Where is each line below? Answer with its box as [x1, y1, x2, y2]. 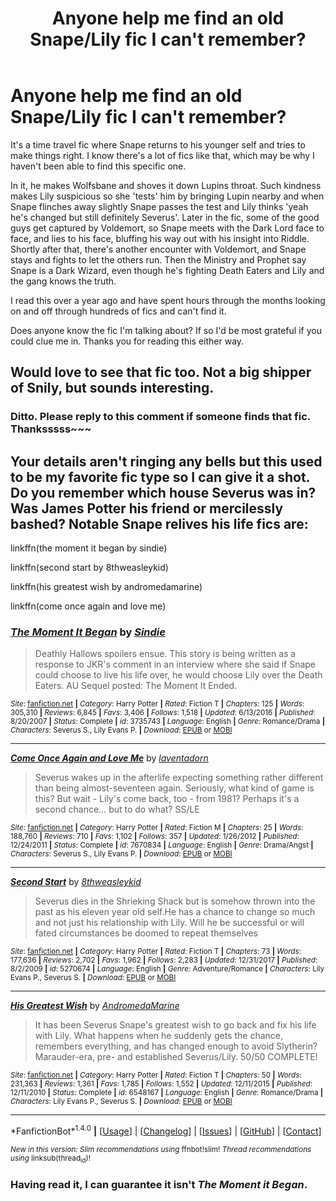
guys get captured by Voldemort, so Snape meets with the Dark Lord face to [10, 222, 325, 234]
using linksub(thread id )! [10, 1153, 91, 1165]
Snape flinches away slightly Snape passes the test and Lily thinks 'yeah [10, 200, 309, 212]
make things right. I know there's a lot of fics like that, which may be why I [10, 149, 315, 161]
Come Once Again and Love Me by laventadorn [10, 752, 209, 764]
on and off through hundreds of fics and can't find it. [10, 305, 227, 317]
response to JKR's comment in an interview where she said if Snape [34, 658, 316, 671]
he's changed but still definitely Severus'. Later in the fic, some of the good [10, 211, 320, 223]
